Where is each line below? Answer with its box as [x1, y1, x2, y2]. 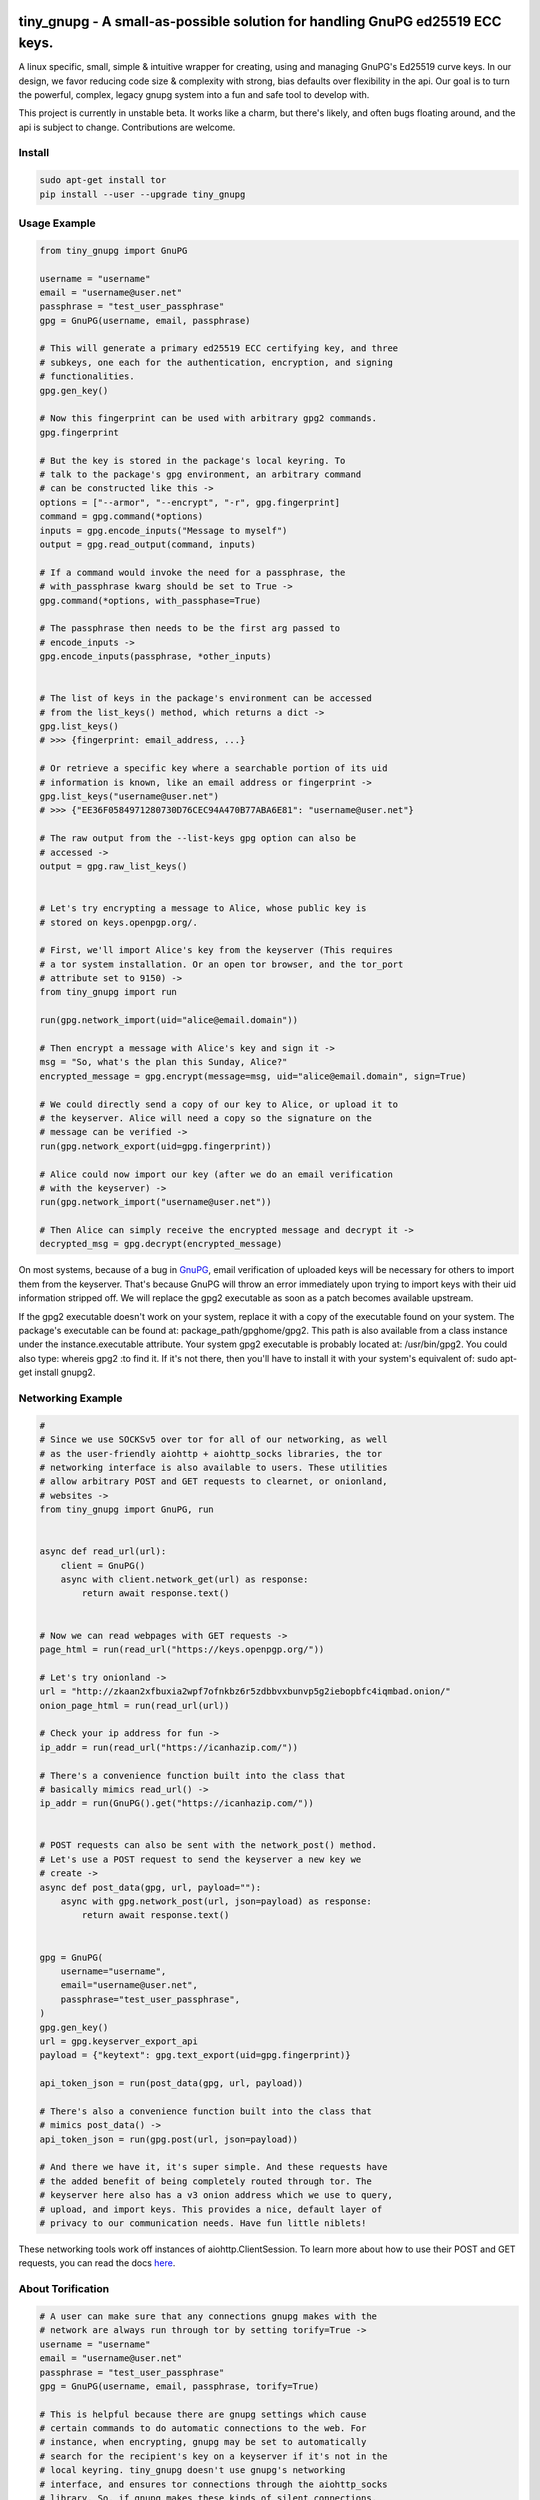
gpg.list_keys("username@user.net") [39, 790, 220, 802]
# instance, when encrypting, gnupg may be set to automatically [39, 2436, 367, 2448]
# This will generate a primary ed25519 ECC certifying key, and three [39, 343, 399, 354]
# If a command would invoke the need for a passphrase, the [39, 566, 346, 578]
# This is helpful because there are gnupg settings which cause [39, 2408, 367, 2420]
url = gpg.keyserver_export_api [39, 2035, 199, 2047]
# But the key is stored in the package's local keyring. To [39, 455, 346, 466]
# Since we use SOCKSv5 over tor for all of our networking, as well [39, 1434, 388, 1445]
